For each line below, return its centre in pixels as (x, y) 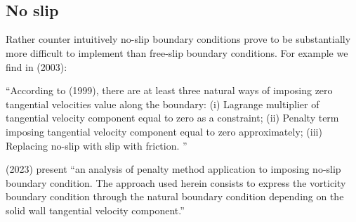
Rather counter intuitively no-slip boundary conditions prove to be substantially (178, 39)
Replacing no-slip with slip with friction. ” (97, 145)
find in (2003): (37, 66)
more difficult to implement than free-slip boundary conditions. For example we (177, 52)
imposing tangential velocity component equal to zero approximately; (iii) (164, 131)
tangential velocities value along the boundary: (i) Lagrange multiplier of (163, 104)
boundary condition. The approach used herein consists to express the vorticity (176, 182)
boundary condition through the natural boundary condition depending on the (175, 196)
